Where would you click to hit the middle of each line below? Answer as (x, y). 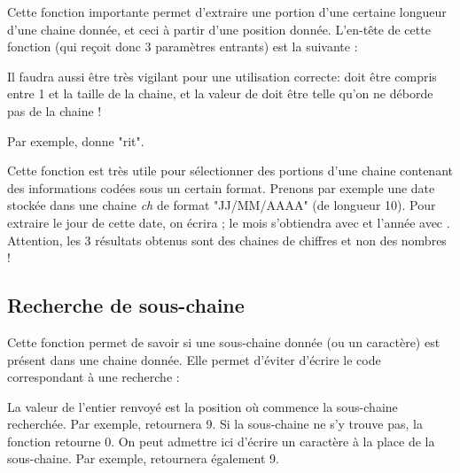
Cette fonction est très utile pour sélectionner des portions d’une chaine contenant (230, 171)
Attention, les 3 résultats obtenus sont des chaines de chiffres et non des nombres (227, 240)
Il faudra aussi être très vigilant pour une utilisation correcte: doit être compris (222, 76)
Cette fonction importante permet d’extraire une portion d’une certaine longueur (227, 12)
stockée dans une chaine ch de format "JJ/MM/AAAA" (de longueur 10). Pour (222, 205)
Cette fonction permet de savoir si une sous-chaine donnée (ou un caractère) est (224, 341)
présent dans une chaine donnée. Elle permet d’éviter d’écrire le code (194, 359)
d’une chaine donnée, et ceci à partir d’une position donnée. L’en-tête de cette (219, 29)
